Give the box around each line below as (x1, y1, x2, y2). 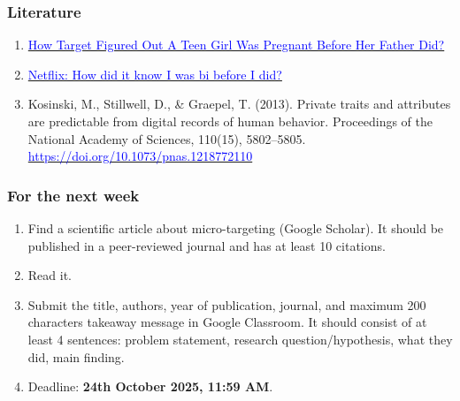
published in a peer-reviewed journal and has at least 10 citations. (27, 236, 386, 254)
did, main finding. (27, 347, 125, 366)
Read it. (27, 266, 72, 284)
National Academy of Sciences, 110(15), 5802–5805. (27, 129, 306, 148)
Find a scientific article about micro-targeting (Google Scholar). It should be (27, 219, 444, 237)
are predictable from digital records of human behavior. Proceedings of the (27, 112, 433, 130)
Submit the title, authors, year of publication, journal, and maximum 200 (27, 295, 426, 314)
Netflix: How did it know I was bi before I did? (27, 64, 282, 83)
